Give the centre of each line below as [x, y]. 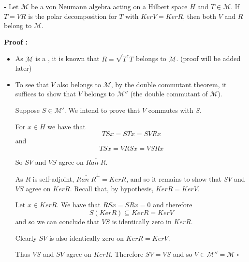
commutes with [171, 110]
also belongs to [79, 84]
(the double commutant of [169, 94]
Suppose [28, 110]
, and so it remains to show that [174, 179]
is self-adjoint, [53, 179]
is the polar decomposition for [73, 16]
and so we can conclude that [57, 221]
